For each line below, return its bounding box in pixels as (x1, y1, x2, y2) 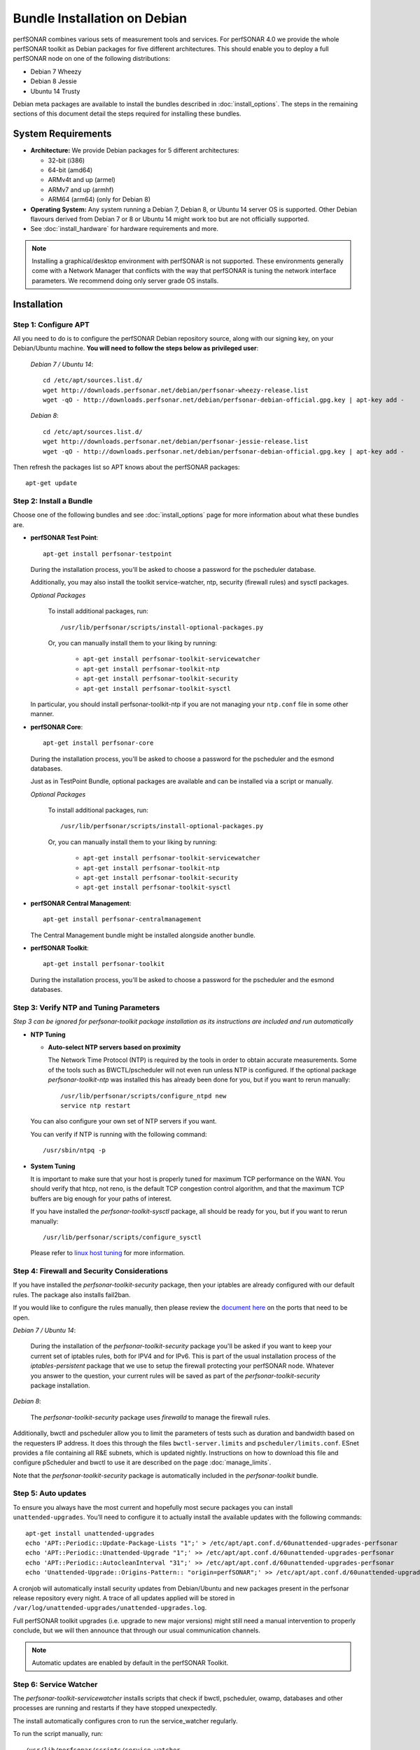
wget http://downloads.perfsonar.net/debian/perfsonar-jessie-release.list (43, 437, 309, 446)
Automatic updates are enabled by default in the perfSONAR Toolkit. (31, 1658, 229, 1667)
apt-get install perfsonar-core (43, 739, 154, 747)
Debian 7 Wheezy (30, 67, 82, 76)
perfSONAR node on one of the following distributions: (13, 55, 171, 63)
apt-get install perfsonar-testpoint (43, 549, 173, 558)
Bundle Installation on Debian (13, 10, 188, 26)
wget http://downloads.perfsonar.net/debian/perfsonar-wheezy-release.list (43, 386, 309, 394)
